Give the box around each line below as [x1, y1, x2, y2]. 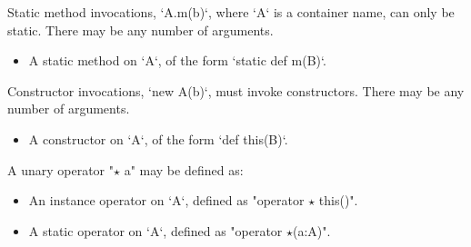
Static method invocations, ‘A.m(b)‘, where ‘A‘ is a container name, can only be [7, 3, 455, 21]
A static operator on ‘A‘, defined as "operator [28, 221, 283, 240]
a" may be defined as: [124, 160, 244, 179]
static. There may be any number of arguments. [7, 20, 274, 39]
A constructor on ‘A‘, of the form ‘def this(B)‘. [28, 129, 288, 148]
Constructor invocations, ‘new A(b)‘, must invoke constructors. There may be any [7, 81, 465, 100]
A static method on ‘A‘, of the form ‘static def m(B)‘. [28, 51, 326, 70]
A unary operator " [7, 160, 114, 179]
